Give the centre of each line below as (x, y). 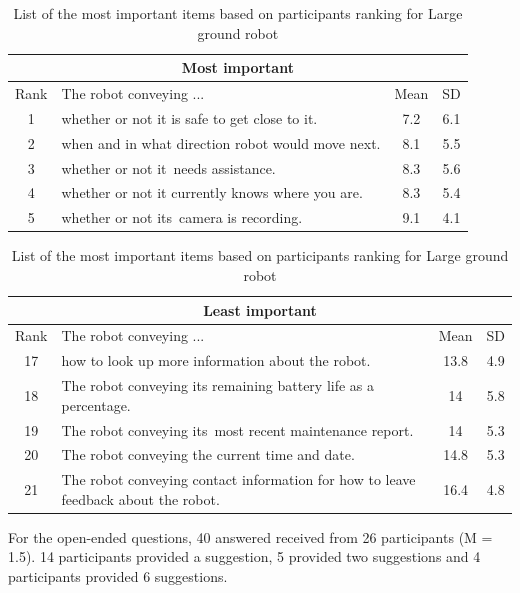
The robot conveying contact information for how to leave (238, 479)
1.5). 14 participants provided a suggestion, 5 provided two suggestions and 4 (244, 556)
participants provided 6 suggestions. (118, 576)
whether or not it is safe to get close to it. (189, 117)
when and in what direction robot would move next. (221, 142)
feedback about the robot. (140, 498)
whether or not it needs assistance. (168, 167)
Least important (260, 309)
